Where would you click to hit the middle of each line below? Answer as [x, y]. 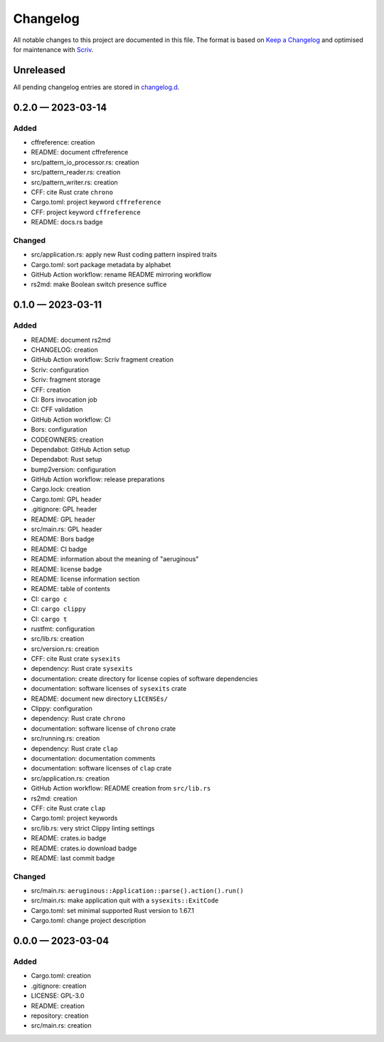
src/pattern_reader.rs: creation [76, 172]
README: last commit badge [73, 858]
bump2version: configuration [74, 469]
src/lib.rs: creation [58, 639]
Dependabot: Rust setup [66, 459]
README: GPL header [63, 519]
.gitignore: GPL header [64, 509]
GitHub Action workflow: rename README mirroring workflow [121, 275]
